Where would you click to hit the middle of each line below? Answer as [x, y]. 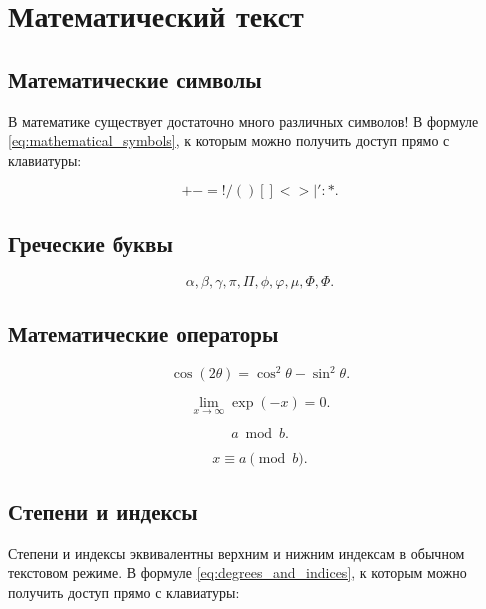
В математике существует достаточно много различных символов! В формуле [243, 120]
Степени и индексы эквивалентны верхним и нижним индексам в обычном [236, 552]
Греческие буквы [90, 242]
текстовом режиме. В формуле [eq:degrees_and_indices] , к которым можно [237, 572]
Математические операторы [143, 332]
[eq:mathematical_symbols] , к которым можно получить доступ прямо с [229, 140]
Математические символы [135, 78]
